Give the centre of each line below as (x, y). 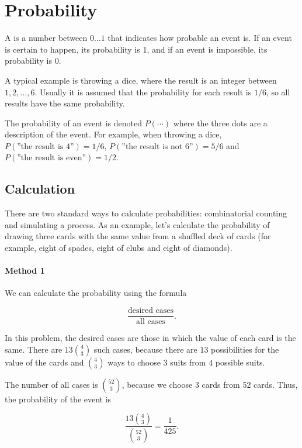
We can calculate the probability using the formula (96, 293)
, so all (278, 92)
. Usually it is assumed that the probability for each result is (143, 92)
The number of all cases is (51, 384)
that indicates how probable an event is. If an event (200, 38)
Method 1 (25, 270)
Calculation (40, 189)
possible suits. (240, 362)
